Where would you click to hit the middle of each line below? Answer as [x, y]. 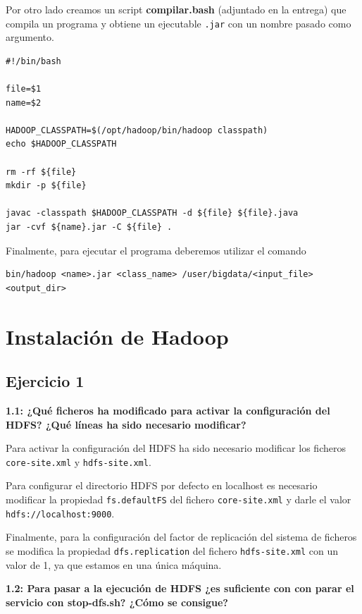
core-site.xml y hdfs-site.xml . [79, 461]
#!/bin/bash [33, 61]
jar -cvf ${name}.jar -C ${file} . [89, 227]
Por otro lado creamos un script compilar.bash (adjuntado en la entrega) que [176, 9]
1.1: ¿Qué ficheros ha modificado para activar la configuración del [168, 410]
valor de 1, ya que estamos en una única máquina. [114, 564]
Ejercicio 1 [45, 381]
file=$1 [24, 89]
